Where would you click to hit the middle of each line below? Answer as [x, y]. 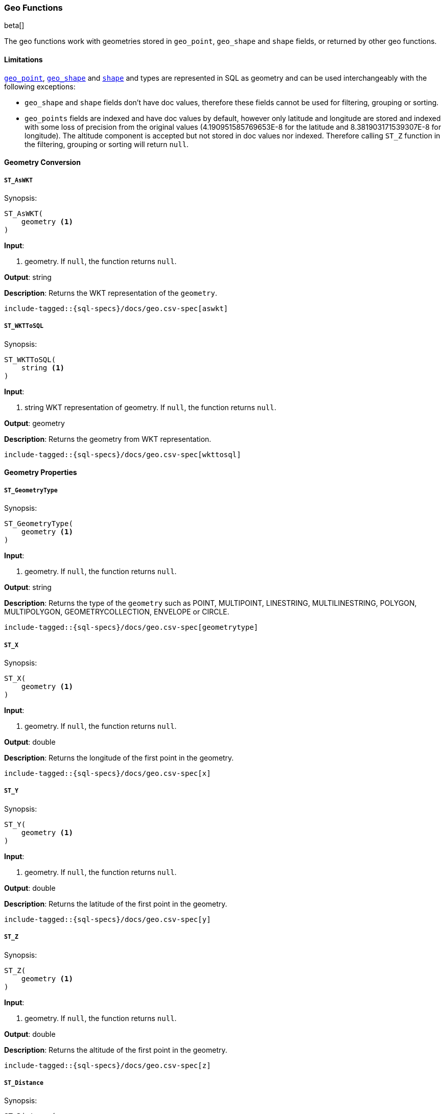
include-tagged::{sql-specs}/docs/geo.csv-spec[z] [108, 1065]
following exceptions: [40, 86]
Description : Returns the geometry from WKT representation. [108, 439]
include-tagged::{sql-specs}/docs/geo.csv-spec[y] [108, 919]
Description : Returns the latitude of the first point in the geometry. [116, 904]
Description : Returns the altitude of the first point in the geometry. [116, 1050]
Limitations [24, 59]
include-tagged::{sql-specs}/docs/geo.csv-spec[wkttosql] [123, 454]
